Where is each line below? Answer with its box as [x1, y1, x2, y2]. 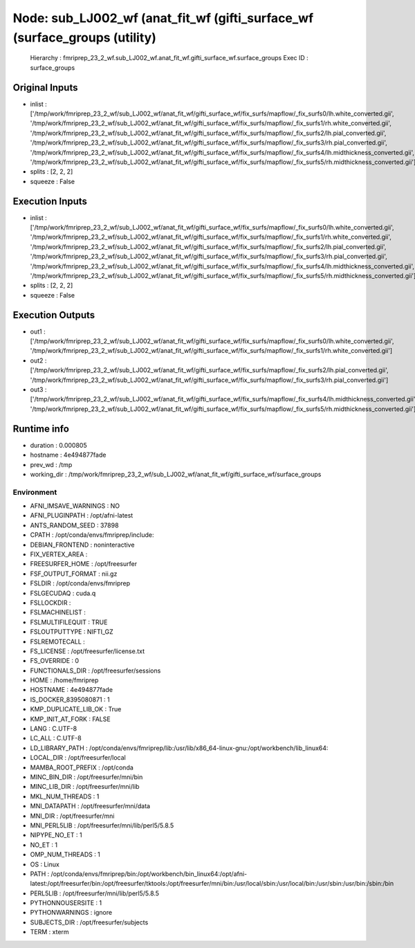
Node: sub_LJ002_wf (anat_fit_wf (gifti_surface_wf [12, 10, 314, 26]
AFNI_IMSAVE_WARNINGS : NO [30, 502, 120, 510]
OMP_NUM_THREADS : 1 [30, 850, 100, 859]
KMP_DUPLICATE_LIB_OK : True [30, 705, 122, 713]
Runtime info [12, 423, 69, 435]
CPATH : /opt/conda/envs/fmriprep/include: [30, 531, 154, 539]
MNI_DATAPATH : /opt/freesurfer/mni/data [30, 802, 151, 810]
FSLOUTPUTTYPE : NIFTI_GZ [30, 628, 113, 636]
